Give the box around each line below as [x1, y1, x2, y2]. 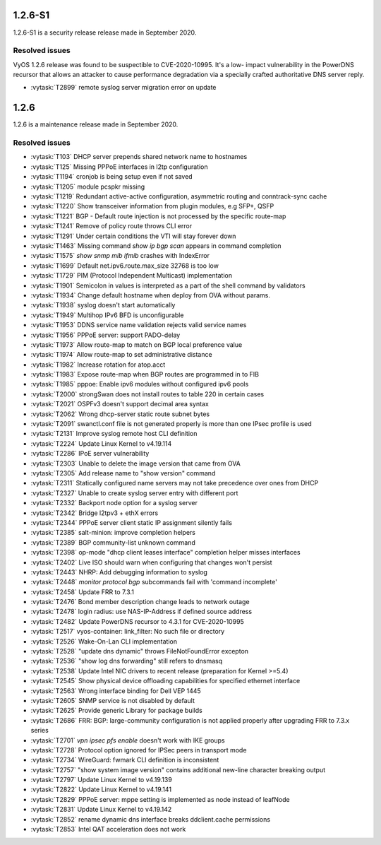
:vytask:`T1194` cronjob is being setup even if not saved [30, 172, 193, 181]
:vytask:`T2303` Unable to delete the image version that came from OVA [30, 459, 241, 468]
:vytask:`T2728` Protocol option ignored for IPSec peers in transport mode [30, 745, 247, 754]
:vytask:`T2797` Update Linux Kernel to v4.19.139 [30, 776, 172, 784]
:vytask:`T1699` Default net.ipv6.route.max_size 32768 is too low [30, 261, 219, 270]
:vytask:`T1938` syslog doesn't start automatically [30, 301, 176, 309]
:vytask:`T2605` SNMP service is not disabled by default [30, 696, 195, 704]
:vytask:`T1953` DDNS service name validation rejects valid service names [30, 321, 247, 329]
